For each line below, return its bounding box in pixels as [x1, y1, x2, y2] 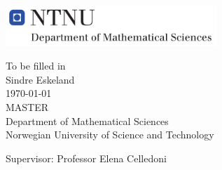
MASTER [6, 99, 49, 114]
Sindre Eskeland [6, 72, 75, 86]
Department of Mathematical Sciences [6, 113, 169, 128]
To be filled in [6, 58, 66, 73]
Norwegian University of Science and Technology [6, 127, 214, 142]
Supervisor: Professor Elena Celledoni [6, 150, 167, 165]
